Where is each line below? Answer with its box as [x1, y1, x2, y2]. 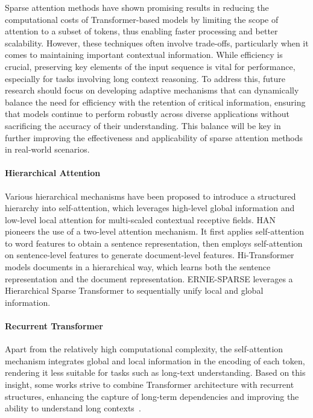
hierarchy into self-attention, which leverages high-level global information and [5, 201, 295, 214]
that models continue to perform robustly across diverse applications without [5, 107, 290, 120]
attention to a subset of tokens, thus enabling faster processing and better [5, 25, 278, 37]
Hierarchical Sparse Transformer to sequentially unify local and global [5, 284, 264, 297]
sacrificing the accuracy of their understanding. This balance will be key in [5, 119, 281, 131]
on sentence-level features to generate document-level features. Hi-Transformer [5, 249, 294, 261]
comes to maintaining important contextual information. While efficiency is [5, 48, 283, 61]
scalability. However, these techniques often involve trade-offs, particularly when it [5, 36, 309, 49]
